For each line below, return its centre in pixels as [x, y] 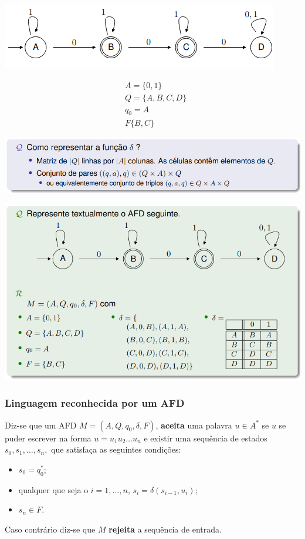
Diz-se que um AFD [41, 425]
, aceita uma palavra [194, 425]
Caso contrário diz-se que [50, 529]
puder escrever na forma [48, 438]
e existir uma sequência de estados [206, 438]
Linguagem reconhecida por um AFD [95, 403]
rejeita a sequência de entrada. [165, 529]
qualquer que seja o [53, 489]
